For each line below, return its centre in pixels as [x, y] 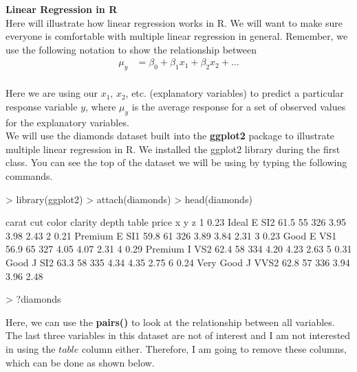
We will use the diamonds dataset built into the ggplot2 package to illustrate [170, 136]
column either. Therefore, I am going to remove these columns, [214, 348]
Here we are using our [52, 93]
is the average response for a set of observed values [239, 106]
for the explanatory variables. [67, 122]
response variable [42, 106]
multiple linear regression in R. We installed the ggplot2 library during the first [173, 149]
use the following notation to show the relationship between [131, 49]
